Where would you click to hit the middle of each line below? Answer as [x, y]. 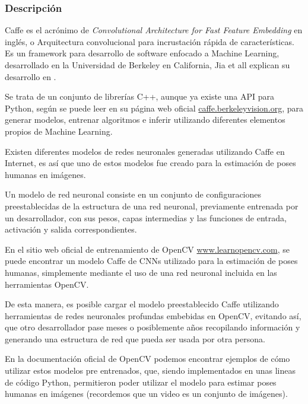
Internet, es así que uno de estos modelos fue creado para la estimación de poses [150, 163]
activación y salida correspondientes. [71, 229]
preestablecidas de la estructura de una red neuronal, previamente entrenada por [152, 206]
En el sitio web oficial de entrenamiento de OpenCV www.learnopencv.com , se [147, 249]
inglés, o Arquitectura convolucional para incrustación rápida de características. [150, 41]
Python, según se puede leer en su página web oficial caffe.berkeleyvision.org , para [154, 108]
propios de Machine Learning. [59, 131]
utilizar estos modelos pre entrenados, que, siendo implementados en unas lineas [150, 370]
